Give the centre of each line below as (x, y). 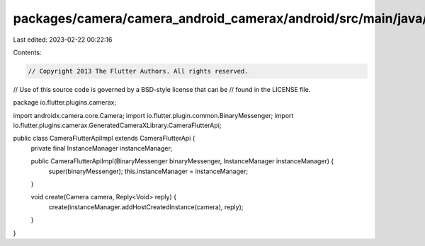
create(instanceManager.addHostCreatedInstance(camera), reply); (146, 207)
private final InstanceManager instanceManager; (102, 148)
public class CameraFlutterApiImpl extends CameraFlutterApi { (104, 139)
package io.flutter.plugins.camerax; (65, 102)
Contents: (27, 52)
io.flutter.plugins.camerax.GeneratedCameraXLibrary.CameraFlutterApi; (117, 125)
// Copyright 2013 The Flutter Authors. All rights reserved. (138, 71)
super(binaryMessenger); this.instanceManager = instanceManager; (148, 171)
